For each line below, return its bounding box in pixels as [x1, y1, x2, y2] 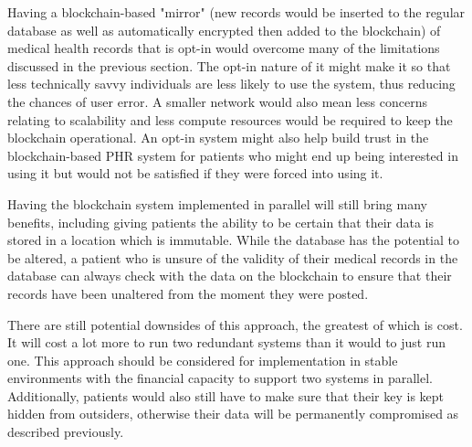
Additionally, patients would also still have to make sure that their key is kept [7, 386, 445, 405]
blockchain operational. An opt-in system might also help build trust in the [7, 128, 429, 147]
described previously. [7, 422, 124, 442]
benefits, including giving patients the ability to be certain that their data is [7, 212, 435, 231]
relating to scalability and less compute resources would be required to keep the [7, 110, 453, 129]
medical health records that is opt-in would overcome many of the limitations [7, 38, 440, 58]
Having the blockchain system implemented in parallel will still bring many [7, 194, 427, 213]
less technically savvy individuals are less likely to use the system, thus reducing [7, 74, 456, 93]
